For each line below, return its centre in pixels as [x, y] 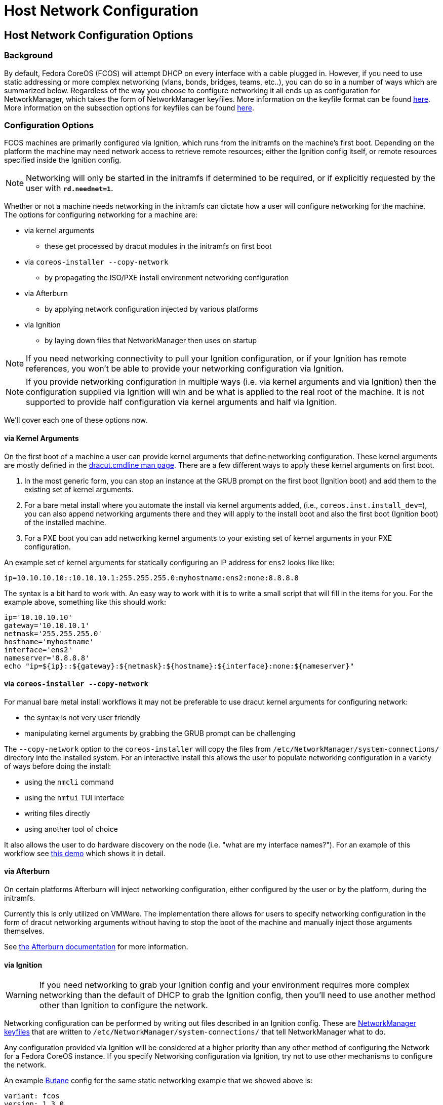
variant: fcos [32, 1096]
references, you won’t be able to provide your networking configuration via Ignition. [185, 369]
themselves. [24, 931]
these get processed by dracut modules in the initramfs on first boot [158, 246]
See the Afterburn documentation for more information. [96, 946]
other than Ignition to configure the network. [124, 1005]
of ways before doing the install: [58, 766]
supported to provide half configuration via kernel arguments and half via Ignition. [182, 402]
